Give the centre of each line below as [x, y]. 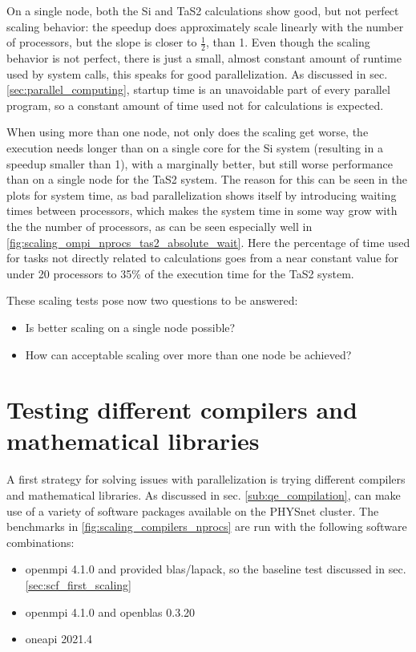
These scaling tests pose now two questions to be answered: [152, 300]
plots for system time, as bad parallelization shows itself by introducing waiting [202, 194]
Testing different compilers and [182, 409]
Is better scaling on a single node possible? [130, 327]
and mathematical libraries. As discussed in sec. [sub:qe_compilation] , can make [204, 495]
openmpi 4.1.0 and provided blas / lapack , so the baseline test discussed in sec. [216, 569]
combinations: [40, 542]
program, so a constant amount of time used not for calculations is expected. [195, 105]
